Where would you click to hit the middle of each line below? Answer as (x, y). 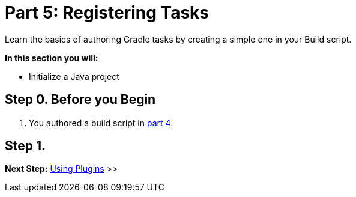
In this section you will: (52, 58)
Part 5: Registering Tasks (107, 13)
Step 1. (26, 146)
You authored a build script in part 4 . (101, 123)
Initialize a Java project (74, 76)
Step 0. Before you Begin (80, 100)
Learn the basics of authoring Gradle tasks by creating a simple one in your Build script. (178, 39)
